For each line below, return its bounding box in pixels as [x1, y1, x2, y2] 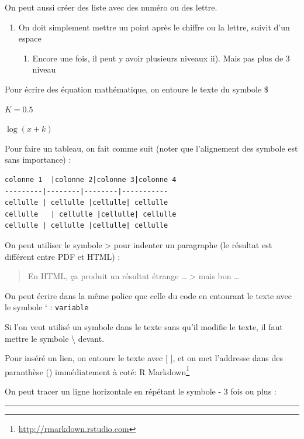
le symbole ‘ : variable [5, 301, 89, 313]
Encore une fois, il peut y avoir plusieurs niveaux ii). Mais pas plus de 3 [32, 52, 290, 64]
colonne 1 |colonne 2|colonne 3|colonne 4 [5, 175, 177, 184]
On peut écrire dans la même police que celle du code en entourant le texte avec [5, 289, 292, 301]
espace [18, 32, 42, 44]
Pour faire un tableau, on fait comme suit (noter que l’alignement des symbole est [5, 142, 298, 154]
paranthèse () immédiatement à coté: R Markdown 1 [5, 363, 190, 378]
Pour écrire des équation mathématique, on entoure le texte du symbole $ [5, 83, 268, 95]
